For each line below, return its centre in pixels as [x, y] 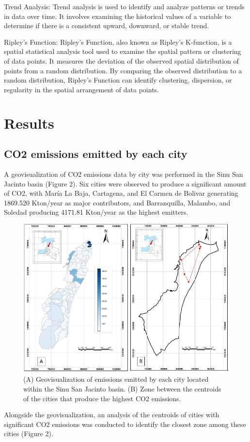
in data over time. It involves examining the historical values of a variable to [117, 16]
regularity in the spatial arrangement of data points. [82, 89]
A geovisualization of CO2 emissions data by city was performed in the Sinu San [124, 174]
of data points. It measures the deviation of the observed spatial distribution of [121, 60]
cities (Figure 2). [29, 433]
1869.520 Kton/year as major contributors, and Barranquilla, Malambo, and [117, 202]
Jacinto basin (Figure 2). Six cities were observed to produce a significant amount [125, 183]
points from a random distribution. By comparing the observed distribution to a [123, 70]
